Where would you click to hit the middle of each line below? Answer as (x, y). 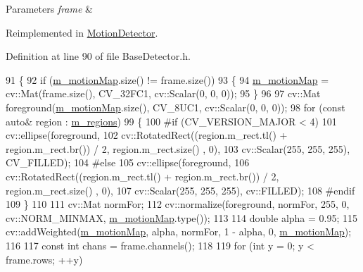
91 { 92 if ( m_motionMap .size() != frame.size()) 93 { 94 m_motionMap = (167, 79)
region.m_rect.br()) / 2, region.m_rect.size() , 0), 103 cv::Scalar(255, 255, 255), (178, 148)
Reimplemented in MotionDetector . (82, 32)
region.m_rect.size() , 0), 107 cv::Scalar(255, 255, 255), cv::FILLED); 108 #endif (180, 190)
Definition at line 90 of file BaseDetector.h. (98, 56)
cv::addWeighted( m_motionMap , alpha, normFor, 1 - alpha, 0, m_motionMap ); (179, 231)
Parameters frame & (49, 8)
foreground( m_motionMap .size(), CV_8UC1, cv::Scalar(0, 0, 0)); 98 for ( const (176, 107)
